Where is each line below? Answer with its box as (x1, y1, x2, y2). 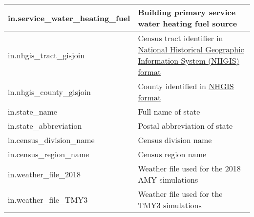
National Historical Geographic (138, 44, 244, 55)
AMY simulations (138, 174, 198, 185)
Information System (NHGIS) (138, 55, 239, 66)
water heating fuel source (138, 18, 237, 29)
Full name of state (138, 106, 200, 117)
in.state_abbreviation (8, 120, 82, 131)
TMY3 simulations (138, 199, 202, 211)
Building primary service (138, 6, 236, 18)
